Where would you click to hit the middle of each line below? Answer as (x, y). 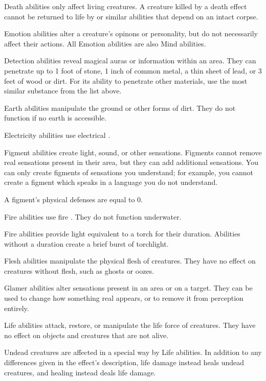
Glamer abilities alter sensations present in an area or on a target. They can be (128, 288)
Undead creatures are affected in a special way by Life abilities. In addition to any (133, 352)
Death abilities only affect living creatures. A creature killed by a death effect (126, 6)
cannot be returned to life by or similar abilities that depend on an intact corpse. (131, 16)
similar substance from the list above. (63, 91)
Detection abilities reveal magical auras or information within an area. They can (130, 61)
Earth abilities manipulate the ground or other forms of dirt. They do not (120, 108)
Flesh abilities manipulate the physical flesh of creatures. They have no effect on (130, 261)
